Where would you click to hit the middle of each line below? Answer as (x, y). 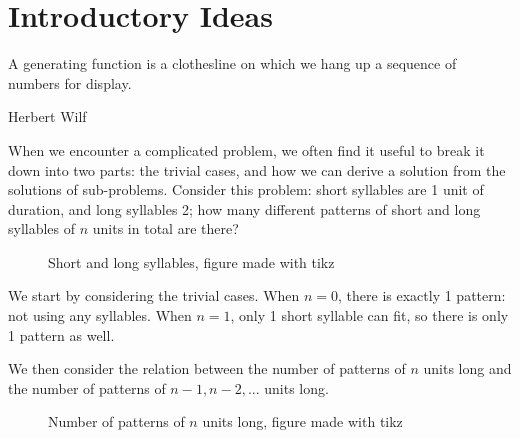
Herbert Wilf (47, 116)
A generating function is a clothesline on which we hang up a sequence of (232, 63)
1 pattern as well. (61, 334)
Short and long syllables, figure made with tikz (191, 261)
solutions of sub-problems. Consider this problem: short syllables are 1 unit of (246, 189)
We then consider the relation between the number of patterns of (207, 368)
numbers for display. (70, 82)
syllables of (42, 228)
